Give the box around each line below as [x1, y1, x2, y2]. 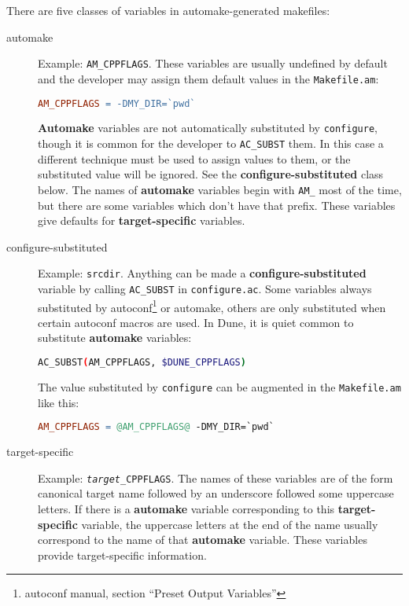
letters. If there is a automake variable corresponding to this [38, 500, 335, 516]
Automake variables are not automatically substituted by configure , [38, 119, 378, 136]
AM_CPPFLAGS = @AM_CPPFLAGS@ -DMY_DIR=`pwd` [38, 421, 275, 433]
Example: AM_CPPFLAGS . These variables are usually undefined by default [38, 55, 388, 72]
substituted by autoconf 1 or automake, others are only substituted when [38, 296, 386, 315]
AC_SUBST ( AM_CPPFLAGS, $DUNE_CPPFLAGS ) [38, 357, 246, 369]
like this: [38, 394, 79, 410]
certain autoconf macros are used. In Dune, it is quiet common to [38, 314, 354, 330]
